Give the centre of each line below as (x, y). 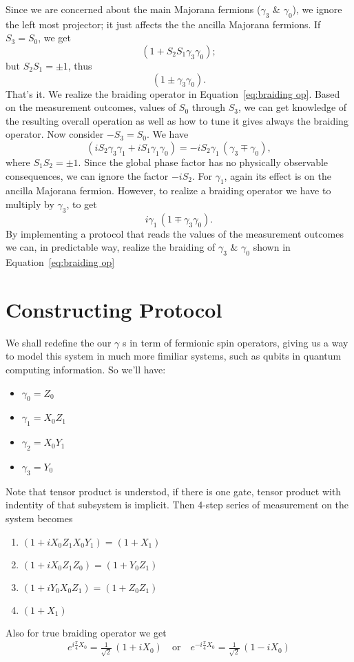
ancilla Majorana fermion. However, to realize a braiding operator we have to (168, 190)
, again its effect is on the (278, 175)
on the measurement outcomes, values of (91, 107)
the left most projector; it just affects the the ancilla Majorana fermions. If (163, 24)
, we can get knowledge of (293, 107)
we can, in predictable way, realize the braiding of (111, 247)
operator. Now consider (55, 134)
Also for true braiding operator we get (86, 632)
